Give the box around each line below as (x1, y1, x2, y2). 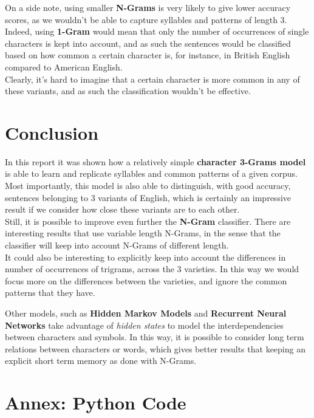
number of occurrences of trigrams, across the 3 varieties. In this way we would (5, 262, 299, 275)
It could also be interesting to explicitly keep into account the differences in (5, 250, 286, 263)
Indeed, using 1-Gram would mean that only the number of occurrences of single (5, 25, 309, 38)
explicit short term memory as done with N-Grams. (5, 354, 197, 367)
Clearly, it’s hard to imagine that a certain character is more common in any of (5, 72, 300, 85)
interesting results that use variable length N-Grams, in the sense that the (5, 227, 281, 239)
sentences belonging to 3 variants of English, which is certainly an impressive (5, 191, 292, 204)
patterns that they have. (5, 286, 95, 299)
